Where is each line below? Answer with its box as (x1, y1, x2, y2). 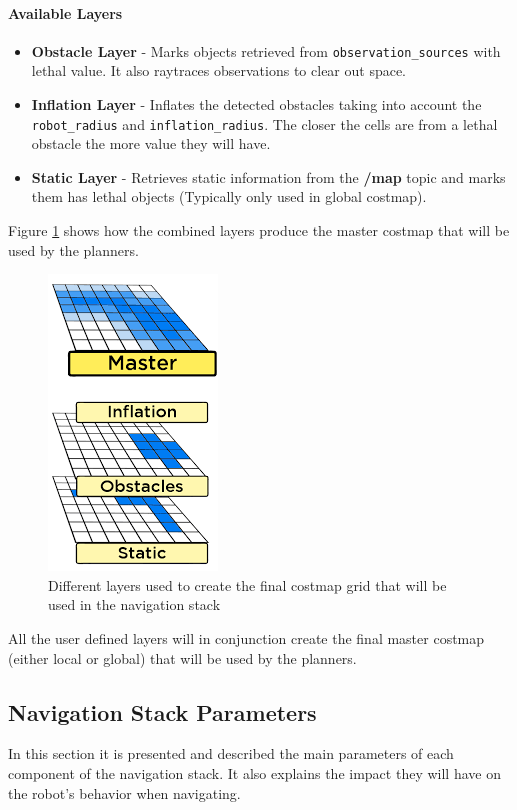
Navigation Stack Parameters (8, 696, 317, 727)
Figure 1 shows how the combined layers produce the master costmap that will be (8, 220, 510, 241)
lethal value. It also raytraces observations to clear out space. (31, 60, 407, 81)
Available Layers (8, 2, 123, 23)
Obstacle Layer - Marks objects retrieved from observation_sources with (31, 40, 501, 61)
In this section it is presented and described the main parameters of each (8, 743, 454, 764)
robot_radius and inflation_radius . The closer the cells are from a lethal (31, 113, 498, 134)
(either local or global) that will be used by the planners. (8, 647, 357, 668)
